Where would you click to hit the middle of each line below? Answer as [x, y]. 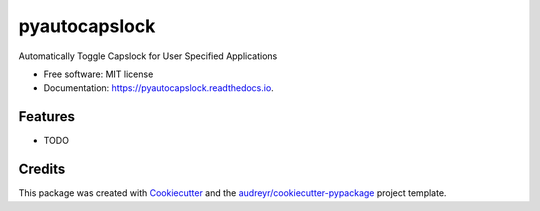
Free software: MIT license [98, 74]
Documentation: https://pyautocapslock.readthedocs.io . [158, 88]
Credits [42, 169]
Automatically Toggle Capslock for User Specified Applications [148, 56]
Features [46, 116]
